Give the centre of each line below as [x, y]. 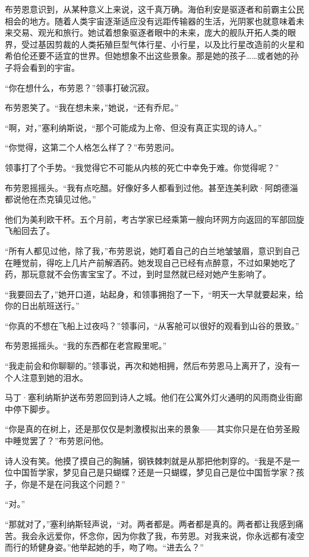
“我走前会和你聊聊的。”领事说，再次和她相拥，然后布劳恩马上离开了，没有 [148, 366]
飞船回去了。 [30, 231]
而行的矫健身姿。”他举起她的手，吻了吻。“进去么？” [104, 547]
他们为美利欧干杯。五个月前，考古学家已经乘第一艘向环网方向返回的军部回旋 [154, 219]
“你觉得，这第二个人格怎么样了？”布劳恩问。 [92, 147]
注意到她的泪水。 [54, 377]
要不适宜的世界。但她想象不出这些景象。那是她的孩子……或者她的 [164, 56]
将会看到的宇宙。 [46, 67]
